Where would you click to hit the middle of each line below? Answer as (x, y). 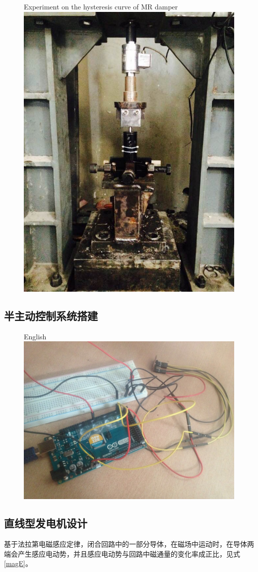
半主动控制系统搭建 (51, 316)
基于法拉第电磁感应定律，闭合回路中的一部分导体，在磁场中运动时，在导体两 (129, 544)
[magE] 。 (18, 563)
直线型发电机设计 (46, 523)
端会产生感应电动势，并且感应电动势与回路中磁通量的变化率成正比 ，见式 (122, 553)
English (35, 336)
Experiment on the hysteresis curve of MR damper (101, 6)
